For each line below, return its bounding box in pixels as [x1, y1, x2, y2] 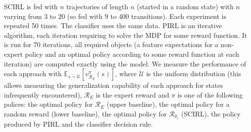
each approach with [4, 68, 62, 79]
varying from [4, 11, 42, 21]
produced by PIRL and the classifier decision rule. [4, 118, 153, 129]
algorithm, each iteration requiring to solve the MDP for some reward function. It [4, 30, 247, 40]
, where [115, 68, 137, 79]
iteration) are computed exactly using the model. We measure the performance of [4, 58, 246, 68]
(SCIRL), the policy [181, 108, 241, 118]
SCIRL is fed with [4, 1, 58, 11]
